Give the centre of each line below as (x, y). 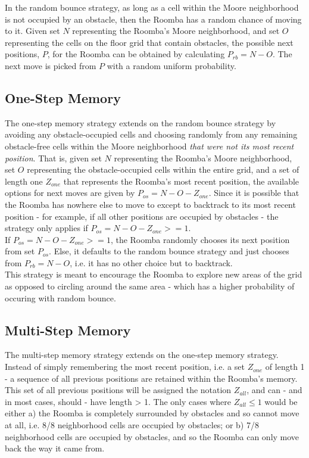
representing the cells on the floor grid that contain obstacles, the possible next (149, 42)
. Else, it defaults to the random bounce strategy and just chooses (169, 251)
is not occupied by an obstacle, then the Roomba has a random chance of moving (153, 19)
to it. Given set (32, 31)
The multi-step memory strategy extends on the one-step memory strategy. (142, 355)
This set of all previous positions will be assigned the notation (118, 390)
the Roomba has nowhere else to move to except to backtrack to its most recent (150, 204)
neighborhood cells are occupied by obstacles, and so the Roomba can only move (152, 436)
